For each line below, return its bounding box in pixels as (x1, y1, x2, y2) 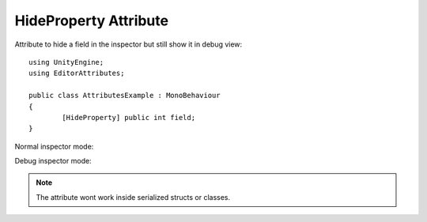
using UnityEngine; (28, 58, 104, 66)
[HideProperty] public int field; (62, 113, 196, 122)
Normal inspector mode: (14, 141, 94, 151)
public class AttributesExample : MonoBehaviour (28, 91, 221, 100)
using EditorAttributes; (28, 69, 125, 78)
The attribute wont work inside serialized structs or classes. (36, 192, 231, 201)
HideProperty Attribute (14, 12, 169, 29)
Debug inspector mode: (14, 156, 92, 166)
